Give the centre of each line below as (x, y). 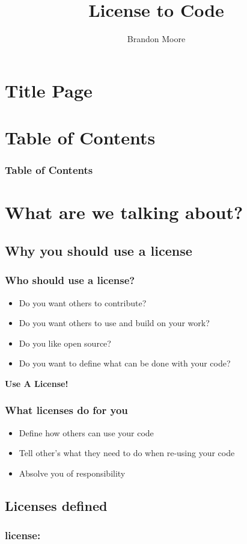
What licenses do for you (66, 410)
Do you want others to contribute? (83, 302)
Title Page (49, 90)
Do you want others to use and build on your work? (114, 323)
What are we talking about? (124, 212)
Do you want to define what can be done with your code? (125, 363)
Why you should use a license (99, 250)
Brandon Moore (156, 39)
